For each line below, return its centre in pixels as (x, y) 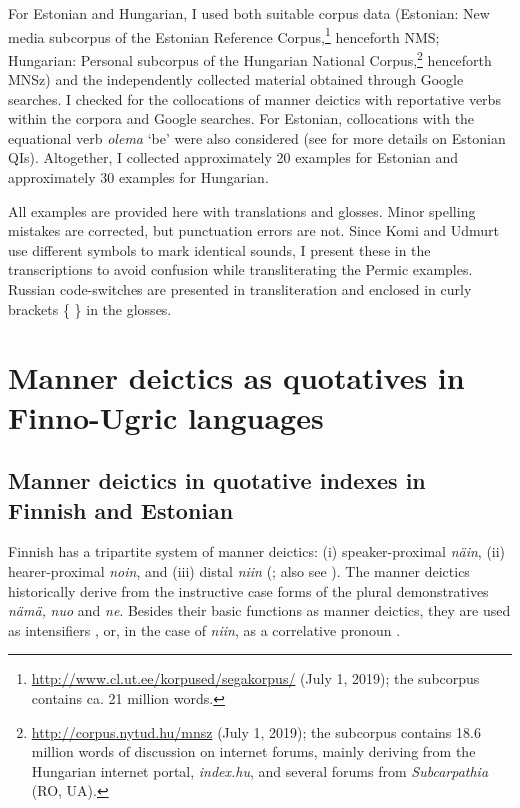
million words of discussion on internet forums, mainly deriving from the (253, 751)
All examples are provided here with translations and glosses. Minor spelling (242, 210)
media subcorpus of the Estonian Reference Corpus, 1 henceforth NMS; (224, 35)
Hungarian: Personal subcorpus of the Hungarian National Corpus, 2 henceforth (250, 58)
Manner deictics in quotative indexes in (217, 480)
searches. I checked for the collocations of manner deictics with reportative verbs (254, 98)
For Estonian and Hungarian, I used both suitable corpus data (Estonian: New (249, 13)
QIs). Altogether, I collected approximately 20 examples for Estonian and (233, 157)
